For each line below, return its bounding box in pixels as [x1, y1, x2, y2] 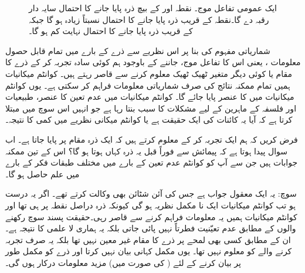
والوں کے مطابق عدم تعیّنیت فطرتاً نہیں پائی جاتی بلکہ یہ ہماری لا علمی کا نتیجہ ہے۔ [5, 222, 296, 234]
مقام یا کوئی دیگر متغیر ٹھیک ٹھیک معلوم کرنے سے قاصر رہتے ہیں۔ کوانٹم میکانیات [5, 67, 293, 79]
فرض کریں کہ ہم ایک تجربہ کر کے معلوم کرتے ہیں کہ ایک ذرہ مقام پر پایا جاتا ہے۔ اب [5, 133, 298, 145]
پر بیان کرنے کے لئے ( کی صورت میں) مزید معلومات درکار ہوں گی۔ [5, 256, 241, 268]
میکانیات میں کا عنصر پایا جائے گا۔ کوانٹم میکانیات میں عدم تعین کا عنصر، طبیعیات [5, 90, 294, 103]
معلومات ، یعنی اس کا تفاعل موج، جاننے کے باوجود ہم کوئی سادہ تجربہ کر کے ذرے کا [5, 56, 301, 68]
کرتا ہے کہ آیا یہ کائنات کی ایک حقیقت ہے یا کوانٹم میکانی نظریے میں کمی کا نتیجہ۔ [5, 113, 293, 126]
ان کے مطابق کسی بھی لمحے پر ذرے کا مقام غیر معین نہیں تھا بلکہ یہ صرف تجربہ [5, 233, 291, 245]
